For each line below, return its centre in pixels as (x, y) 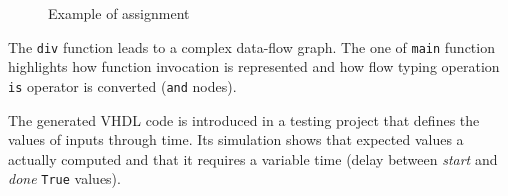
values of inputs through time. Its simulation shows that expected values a (236, 139)
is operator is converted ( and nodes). (122, 85)
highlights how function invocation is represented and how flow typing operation (254, 66)
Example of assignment (119, 13)
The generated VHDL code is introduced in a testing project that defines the (244, 119)
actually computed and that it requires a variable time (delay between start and (253, 158)
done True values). (64, 178)
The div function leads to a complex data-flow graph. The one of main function (251, 46)
